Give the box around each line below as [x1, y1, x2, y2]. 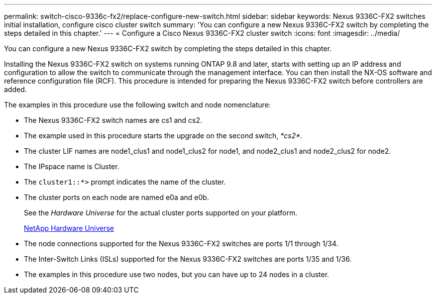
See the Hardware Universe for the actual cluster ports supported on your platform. [24, 208, 298, 217]
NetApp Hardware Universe [24, 224, 114, 232]
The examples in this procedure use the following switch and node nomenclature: [4, 100, 271, 109]
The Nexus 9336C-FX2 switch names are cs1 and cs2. [24, 116, 203, 124]
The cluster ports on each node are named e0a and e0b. [24, 193, 209, 201]
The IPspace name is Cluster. [24, 162, 119, 171]
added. [4, 85, 27, 94]
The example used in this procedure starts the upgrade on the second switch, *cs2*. [24, 131, 303, 140]
